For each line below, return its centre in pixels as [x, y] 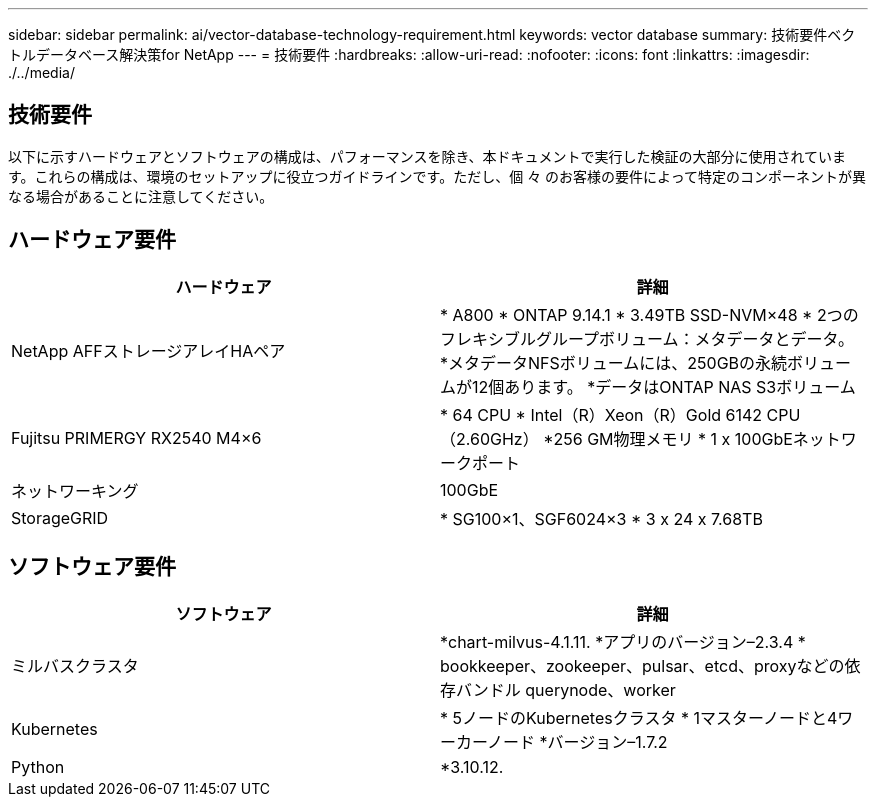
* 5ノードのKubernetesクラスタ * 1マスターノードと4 [639, 717]
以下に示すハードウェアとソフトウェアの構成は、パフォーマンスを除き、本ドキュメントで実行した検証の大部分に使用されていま [427, 156]
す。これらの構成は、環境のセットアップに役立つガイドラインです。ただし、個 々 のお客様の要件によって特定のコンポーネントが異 [437, 176]
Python [38, 766]
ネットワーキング [75, 490]
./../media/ [41, 72]
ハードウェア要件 [92, 240]
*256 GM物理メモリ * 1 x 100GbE [668, 438]
